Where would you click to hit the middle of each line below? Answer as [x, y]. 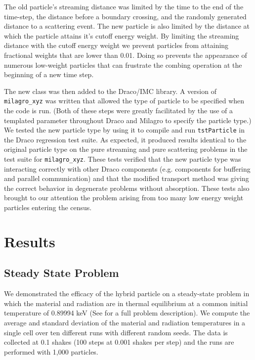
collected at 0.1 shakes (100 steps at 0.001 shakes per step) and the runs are [119, 342]
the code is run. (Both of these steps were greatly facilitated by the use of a [119, 110]
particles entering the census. [48, 207]
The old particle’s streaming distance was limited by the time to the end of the [124, 6]
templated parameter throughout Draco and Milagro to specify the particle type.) [128, 120]
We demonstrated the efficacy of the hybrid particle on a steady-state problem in [127, 293]
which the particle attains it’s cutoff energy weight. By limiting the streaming [122, 35]
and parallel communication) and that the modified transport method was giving [127, 178]
